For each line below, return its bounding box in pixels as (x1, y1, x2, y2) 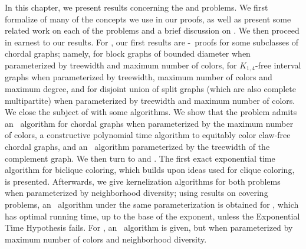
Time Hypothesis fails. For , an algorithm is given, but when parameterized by (5, 221, 293, 234)
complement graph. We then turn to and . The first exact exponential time (5, 152, 275, 164)
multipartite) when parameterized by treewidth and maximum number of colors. (5, 94, 295, 106)
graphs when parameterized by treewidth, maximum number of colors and (5, 71, 272, 83)
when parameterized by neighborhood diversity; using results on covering (5, 186, 268, 199)
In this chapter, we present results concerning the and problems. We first (5, 1, 268, 13)
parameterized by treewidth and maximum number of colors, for (5, 58, 237, 71)
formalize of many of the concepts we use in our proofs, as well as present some (5, 12, 291, 25)
